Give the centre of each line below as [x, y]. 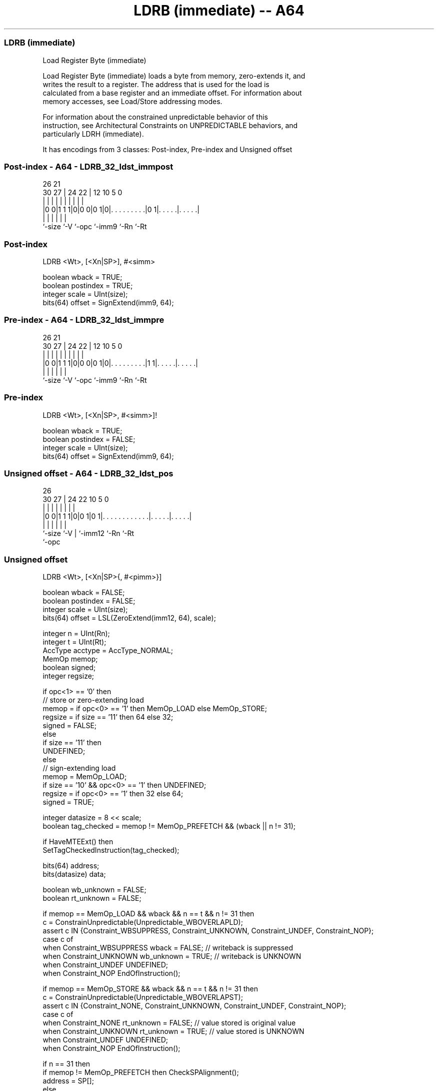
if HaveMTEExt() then [78, 842]
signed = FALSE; [70, 725]
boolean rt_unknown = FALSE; [92, 898]
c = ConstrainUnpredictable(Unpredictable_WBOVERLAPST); [143, 997]
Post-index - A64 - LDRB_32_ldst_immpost [89, 166]
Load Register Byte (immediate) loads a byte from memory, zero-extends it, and [174, 76]
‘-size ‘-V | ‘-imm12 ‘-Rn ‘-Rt [88, 533]
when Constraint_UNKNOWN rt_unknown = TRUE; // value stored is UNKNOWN [173, 1031]
